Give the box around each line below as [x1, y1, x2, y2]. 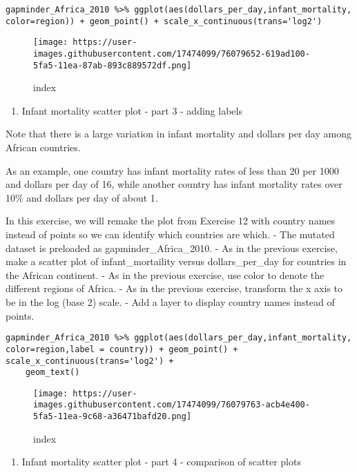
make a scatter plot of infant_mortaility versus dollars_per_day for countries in [6, 254, 347, 269]
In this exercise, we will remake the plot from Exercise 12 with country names [6, 213, 336, 228]
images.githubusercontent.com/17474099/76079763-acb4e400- [33, 400, 310, 410]
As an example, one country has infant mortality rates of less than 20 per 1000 [6, 163, 339, 177]
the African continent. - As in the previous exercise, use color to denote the [6, 267, 325, 282]
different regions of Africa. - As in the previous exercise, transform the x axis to [6, 281, 342, 296]
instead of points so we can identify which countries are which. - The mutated [6, 227, 335, 242]
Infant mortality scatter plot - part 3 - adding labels [21, 103, 242, 117]
